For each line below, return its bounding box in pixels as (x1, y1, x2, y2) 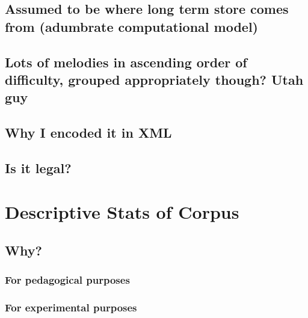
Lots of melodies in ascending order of (5, 52, 247, 71)
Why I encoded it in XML (5, 123, 172, 142)
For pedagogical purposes (5, 272, 130, 287)
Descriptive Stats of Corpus (5, 200, 239, 224)
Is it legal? (5, 158, 72, 177)
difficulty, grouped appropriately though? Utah (5, 70, 304, 88)
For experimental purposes (5, 300, 137, 315)
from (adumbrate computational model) (5, 17, 258, 35)
